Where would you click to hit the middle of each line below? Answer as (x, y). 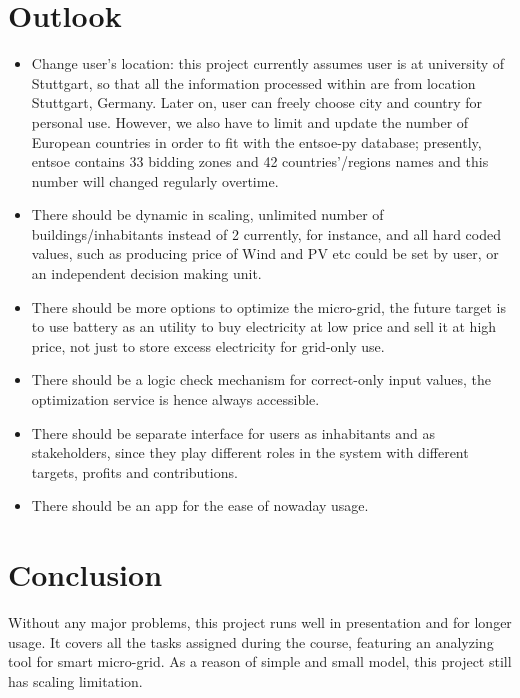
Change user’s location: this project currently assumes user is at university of (268, 63)
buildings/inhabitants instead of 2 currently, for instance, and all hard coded (266, 233)
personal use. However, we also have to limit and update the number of (250, 121)
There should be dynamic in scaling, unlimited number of (207, 214)
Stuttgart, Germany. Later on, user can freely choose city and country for (257, 102)
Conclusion (85, 574)
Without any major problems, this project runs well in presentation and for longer (260, 622)
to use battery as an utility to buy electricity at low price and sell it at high (264, 326)
